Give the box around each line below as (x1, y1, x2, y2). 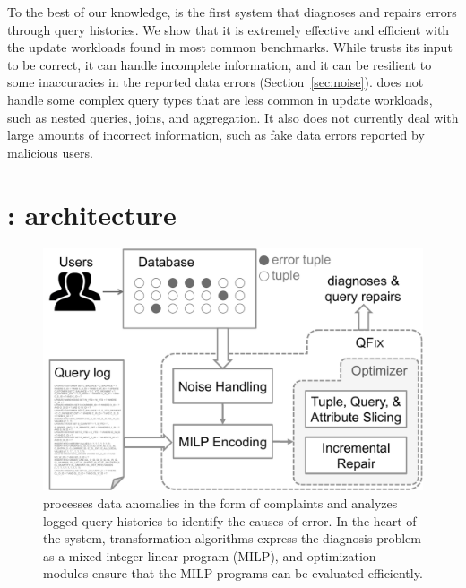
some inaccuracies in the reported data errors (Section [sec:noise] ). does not (7, 73, 424, 91)
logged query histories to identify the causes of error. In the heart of (43, 511, 417, 530)
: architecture (7, 195, 177, 232)
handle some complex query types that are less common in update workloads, (7, 90, 433, 108)
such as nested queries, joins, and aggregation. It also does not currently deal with (7, 108, 459, 126)
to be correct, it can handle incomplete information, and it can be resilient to (7, 55, 432, 73)
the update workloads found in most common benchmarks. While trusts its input (7, 38, 453, 56)
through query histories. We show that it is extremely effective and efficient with (7, 20, 450, 39)
